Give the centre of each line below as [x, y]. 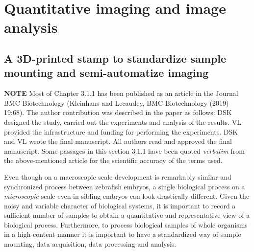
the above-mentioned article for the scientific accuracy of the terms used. [113, 160]
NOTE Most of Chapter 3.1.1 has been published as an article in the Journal [121, 93]
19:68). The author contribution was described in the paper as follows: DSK [118, 112]
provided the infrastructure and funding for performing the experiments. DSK [121, 131]
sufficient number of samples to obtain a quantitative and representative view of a [127, 215]
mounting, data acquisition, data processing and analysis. [90, 244]
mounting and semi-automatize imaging [106, 73]
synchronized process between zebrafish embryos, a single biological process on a [125, 186]
